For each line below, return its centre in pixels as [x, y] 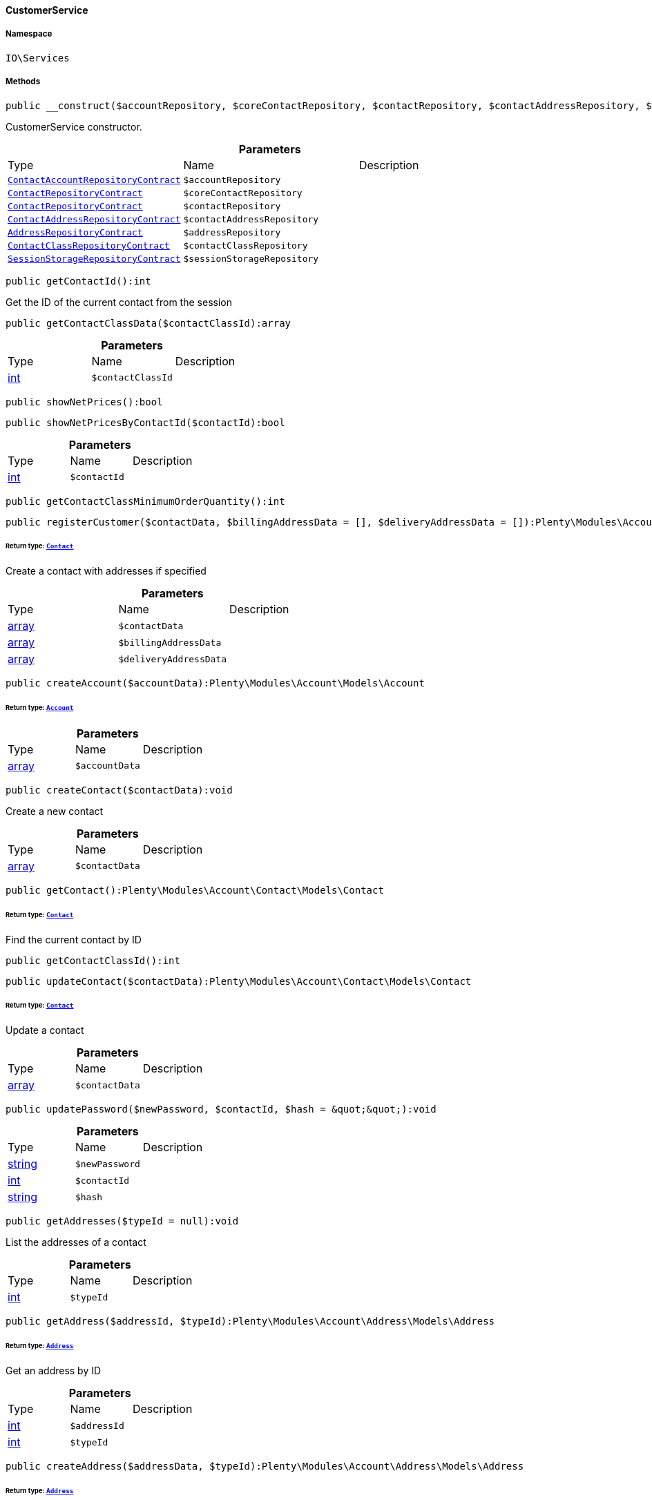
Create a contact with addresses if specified [106, 571]
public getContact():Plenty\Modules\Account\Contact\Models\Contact [195, 890]
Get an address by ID [54, 1371]
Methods [23, 82]
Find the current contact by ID [74, 939]
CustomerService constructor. [74, 126]
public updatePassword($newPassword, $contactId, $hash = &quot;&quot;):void [221, 1109]
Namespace [29, 34]
